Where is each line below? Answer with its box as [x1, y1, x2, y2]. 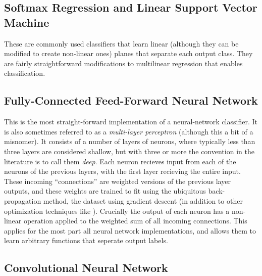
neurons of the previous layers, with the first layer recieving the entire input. [4, 166, 241, 176]
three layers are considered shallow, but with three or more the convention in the [4, 146, 254, 156]
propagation [4, 195, 41, 206]
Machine [4, 14, 49, 30]
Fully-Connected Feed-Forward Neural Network [4, 93, 258, 108]
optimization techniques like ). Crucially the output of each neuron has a [4, 205, 230, 216]
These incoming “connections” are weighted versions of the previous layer [4, 175, 231, 186]
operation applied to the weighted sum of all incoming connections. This [23, 215, 247, 226]
